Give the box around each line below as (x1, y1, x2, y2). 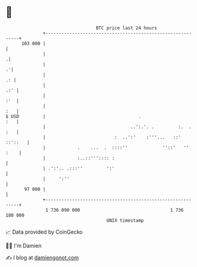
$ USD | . (5, 113, 142, 120)
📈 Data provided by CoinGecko (5, 228, 83, 235)
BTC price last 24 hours (96, 25, 158, 31)
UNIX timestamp (106, 217, 144, 224)
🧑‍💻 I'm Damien (5, 242, 42, 249)
